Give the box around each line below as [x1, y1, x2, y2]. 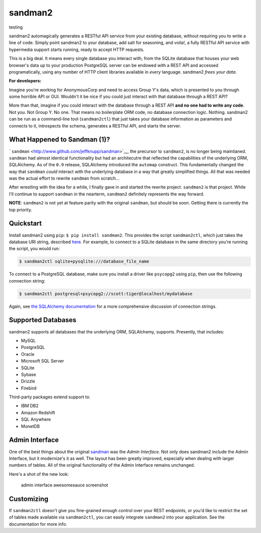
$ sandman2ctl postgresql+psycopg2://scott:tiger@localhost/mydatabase [19, 291, 193, 297]
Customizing [9, 495, 48, 503]
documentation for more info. [9, 521, 68, 527]
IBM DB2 [21, 403, 39, 409]
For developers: [9, 78, 42, 84]
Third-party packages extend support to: [9, 394, 90, 400]
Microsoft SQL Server [21, 358, 64, 364]
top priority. [9, 206, 32, 213]
